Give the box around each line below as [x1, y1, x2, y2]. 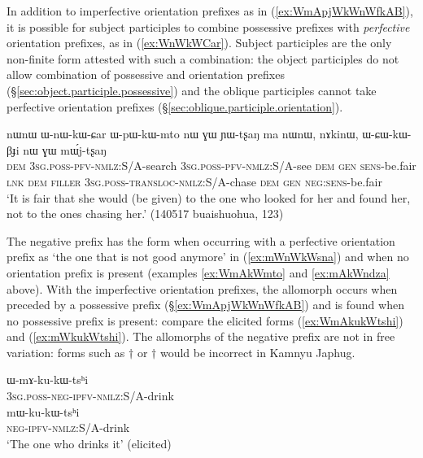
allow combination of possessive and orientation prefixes [7, 66, 285, 83]
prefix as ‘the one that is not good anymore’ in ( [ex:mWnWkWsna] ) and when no [7, 248, 409, 265]
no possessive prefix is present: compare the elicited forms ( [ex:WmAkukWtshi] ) [7, 312, 403, 329]
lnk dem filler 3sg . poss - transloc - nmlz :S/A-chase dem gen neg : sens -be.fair [7, 172, 382, 190]
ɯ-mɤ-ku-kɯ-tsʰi [7, 371, 89, 388]
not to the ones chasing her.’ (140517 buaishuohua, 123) [7, 205, 284, 222]
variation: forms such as [7, 343, 125, 360]
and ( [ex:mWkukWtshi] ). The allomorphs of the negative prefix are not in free [7, 328, 395, 345]
